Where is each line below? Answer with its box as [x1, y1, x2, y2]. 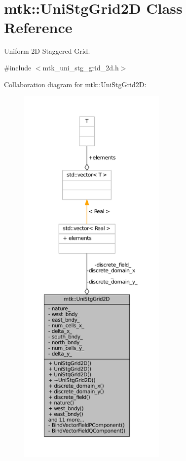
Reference [4, 17, 73, 37]
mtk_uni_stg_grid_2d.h [42, 62, 119, 72]
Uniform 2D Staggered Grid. [4, 46, 90, 56]
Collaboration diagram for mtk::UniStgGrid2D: [4, 79, 147, 89]
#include [4, 62, 32, 72]
